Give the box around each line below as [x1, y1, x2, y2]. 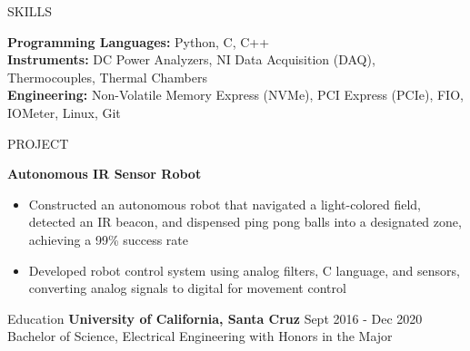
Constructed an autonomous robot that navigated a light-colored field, [28, 194, 421, 213]
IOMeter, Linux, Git [7, 102, 121, 122]
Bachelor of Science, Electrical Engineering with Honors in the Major [7, 327, 393, 346]
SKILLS [7, 2, 53, 20]
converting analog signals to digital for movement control [28, 278, 346, 297]
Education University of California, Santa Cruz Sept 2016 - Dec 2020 [7, 308, 423, 327]
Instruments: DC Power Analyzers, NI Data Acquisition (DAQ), [7, 50, 375, 69]
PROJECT [7, 133, 69, 152]
